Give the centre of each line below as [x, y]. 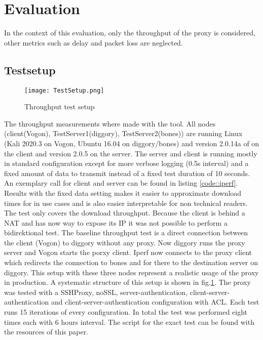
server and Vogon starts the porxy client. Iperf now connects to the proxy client [128, 252]
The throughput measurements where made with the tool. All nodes [110, 123]
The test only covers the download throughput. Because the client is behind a [125, 213]
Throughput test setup [60, 107]
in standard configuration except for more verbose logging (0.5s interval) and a [126, 163]
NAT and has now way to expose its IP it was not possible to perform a [116, 222]
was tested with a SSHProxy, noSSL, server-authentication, [96, 292]
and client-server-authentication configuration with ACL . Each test [155, 302]
